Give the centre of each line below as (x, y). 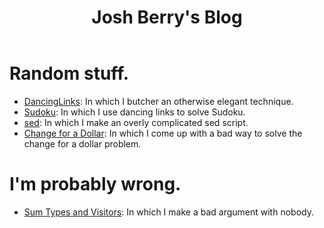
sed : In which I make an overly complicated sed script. (136, 122)
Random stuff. (69, 73)
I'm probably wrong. (95, 184)
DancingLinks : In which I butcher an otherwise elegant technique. (158, 101)
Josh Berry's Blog (167, 17)
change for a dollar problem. (82, 143)
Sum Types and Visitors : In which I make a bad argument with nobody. (168, 212)
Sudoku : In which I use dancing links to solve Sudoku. (134, 112)
